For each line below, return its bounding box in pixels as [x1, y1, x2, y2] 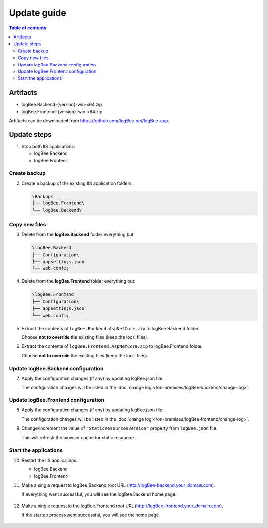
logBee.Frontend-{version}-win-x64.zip [21, 108, 103, 114]
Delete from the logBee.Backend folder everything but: [21, 231, 135, 238]
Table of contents [9, 25, 47, 31]
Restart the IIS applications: [21, 457, 78, 463]
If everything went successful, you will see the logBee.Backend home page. [21, 491, 177, 497]
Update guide [9, 7, 67, 18]
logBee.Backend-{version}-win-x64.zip [21, 102, 102, 108]
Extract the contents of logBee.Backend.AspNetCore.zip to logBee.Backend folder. [21, 325, 200, 331]
